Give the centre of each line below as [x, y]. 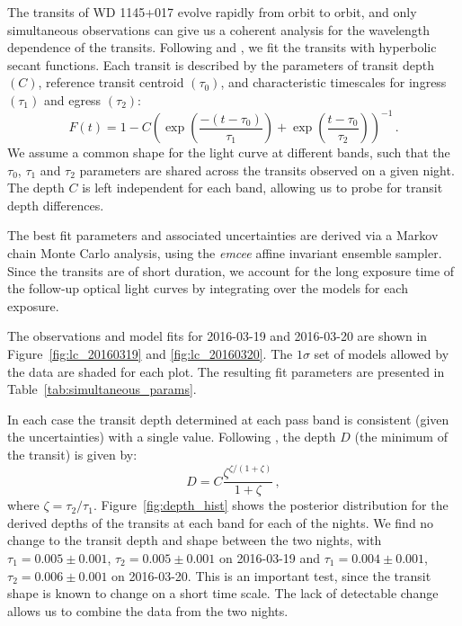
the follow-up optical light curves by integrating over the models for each [208, 288]
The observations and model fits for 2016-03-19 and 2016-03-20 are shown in [218, 336]
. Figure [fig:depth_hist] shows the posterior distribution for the [271, 505]
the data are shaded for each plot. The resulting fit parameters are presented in [226, 371]
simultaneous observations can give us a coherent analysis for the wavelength [219, 29]
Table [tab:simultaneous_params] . [102, 389]
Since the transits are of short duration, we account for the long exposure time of [231, 270]
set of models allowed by [382, 353]
